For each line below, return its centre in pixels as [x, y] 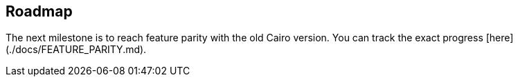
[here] [500, 38]
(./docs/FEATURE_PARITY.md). [76, 50]
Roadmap [39, 11]
